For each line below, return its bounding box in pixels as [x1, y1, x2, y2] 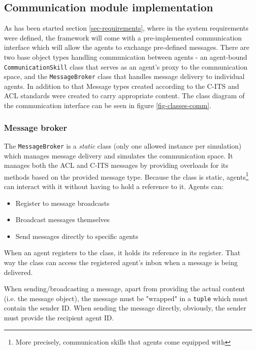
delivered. [4, 267, 33, 277]
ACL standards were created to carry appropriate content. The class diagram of [4, 90, 245, 101]
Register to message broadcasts [15, 197, 110, 208]
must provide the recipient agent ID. [4, 312, 114, 322]
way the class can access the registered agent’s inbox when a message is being [4, 257, 238, 267]
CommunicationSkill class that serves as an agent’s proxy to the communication [4, 61, 248, 72]
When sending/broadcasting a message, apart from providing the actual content [4, 283, 245, 294]
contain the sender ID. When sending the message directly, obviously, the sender [4, 303, 247, 313]
